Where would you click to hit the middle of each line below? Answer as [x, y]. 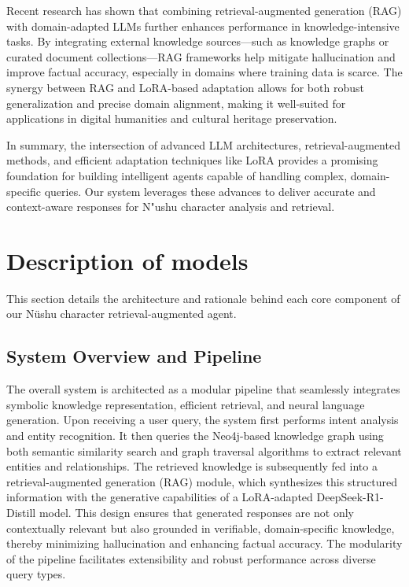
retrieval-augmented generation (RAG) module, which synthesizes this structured [202, 481]
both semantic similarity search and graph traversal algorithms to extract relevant [204, 450]
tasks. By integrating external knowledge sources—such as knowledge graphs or [198, 41]
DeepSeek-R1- [350, 497]
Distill [21, 512]
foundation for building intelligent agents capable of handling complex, [177, 175]
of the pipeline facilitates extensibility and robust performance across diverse [191, 558]
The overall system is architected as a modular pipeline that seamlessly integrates [203, 389]
